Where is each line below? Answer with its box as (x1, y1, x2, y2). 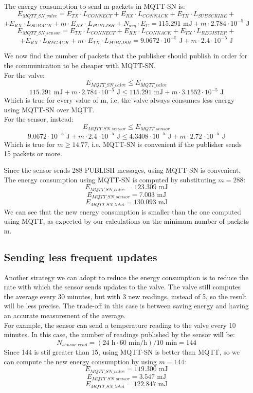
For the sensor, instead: (4, 114, 73, 124)
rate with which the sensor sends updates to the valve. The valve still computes (4, 282, 241, 292)
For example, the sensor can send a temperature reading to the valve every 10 (4, 320, 236, 330)
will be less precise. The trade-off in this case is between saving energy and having (4, 301, 249, 311)
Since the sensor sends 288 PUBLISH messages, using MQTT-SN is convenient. (4, 165, 241, 175)
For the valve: (4, 70, 45, 80)
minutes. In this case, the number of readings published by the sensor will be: (4, 329, 235, 339)
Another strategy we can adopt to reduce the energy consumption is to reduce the (4, 272, 249, 282)
